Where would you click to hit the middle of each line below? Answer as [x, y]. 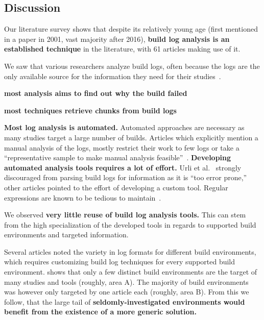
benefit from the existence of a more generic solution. [100, 312]
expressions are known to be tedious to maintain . [83, 197]
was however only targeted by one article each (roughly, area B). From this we [127, 292]
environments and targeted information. [66, 235]
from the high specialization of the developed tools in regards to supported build [130, 224]
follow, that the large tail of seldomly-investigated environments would [125, 301]
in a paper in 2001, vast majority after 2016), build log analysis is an [117, 39]
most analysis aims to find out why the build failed [96, 93]
